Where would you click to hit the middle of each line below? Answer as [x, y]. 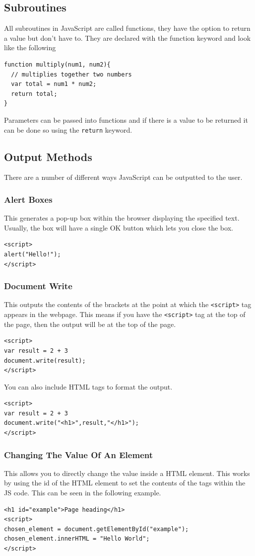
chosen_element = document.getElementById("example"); [96, 529]
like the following [30, 47]
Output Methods [48, 156]
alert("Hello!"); [32, 254]
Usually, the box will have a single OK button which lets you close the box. [119, 227]
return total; [34, 94]
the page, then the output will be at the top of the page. [90, 324]
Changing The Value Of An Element [78, 454]
